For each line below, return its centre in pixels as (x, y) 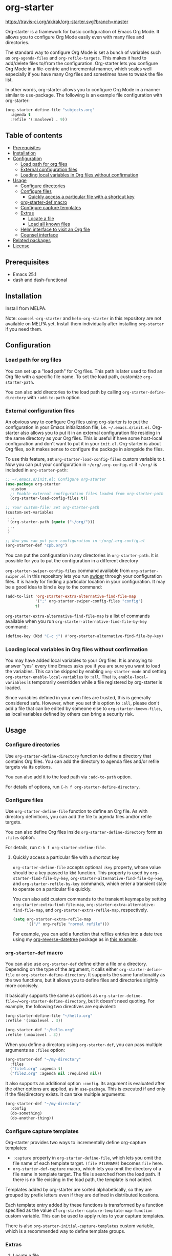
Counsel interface (39, 235)
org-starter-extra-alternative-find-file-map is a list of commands (78, 616)
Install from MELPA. (26, 308)
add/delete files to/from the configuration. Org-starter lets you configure (82, 63)
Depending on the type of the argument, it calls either (62, 969)
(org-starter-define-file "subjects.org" (50, 110)
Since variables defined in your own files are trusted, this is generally (78, 698)
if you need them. (24, 329)
